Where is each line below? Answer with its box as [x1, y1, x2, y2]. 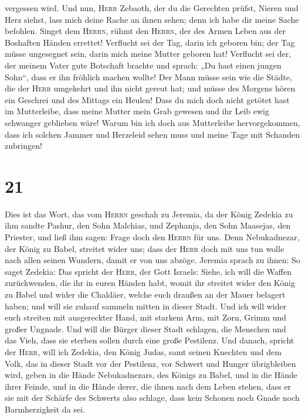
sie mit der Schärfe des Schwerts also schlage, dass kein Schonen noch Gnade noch [5, 391, 300, 404]
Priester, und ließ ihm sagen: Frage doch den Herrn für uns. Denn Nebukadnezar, [5, 231, 300, 243]
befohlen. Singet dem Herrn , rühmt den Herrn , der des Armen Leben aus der [5, 25, 286, 37]
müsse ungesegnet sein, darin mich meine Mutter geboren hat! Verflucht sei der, [5, 47, 292, 60]
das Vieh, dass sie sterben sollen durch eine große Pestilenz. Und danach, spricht [5, 334, 294, 346]
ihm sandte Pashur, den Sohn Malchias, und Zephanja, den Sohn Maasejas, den [5, 219, 291, 231]
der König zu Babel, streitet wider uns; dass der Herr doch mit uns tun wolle [5, 242, 284, 254]
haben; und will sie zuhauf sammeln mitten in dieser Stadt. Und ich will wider [5, 299, 287, 312]
